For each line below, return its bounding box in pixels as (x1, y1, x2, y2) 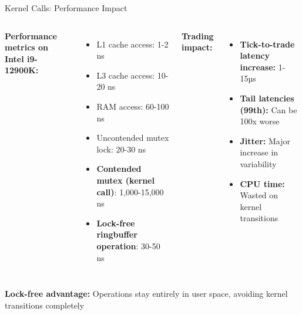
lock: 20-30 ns (96, 143, 146, 155)
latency (240, 49, 270, 62)
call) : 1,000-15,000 (96, 185, 164, 198)
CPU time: (240, 177, 285, 189)
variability (240, 157, 277, 170)
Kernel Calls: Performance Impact (5, 2, 127, 13)
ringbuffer (96, 228, 137, 241)
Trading (181, 29, 214, 42)
